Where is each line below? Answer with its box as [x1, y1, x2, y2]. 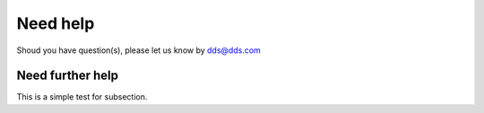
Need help [16, 13, 95, 33]
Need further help [16, 68, 118, 83]
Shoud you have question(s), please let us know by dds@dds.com [16, 45, 262, 56]
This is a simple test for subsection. [16, 91, 148, 102]
